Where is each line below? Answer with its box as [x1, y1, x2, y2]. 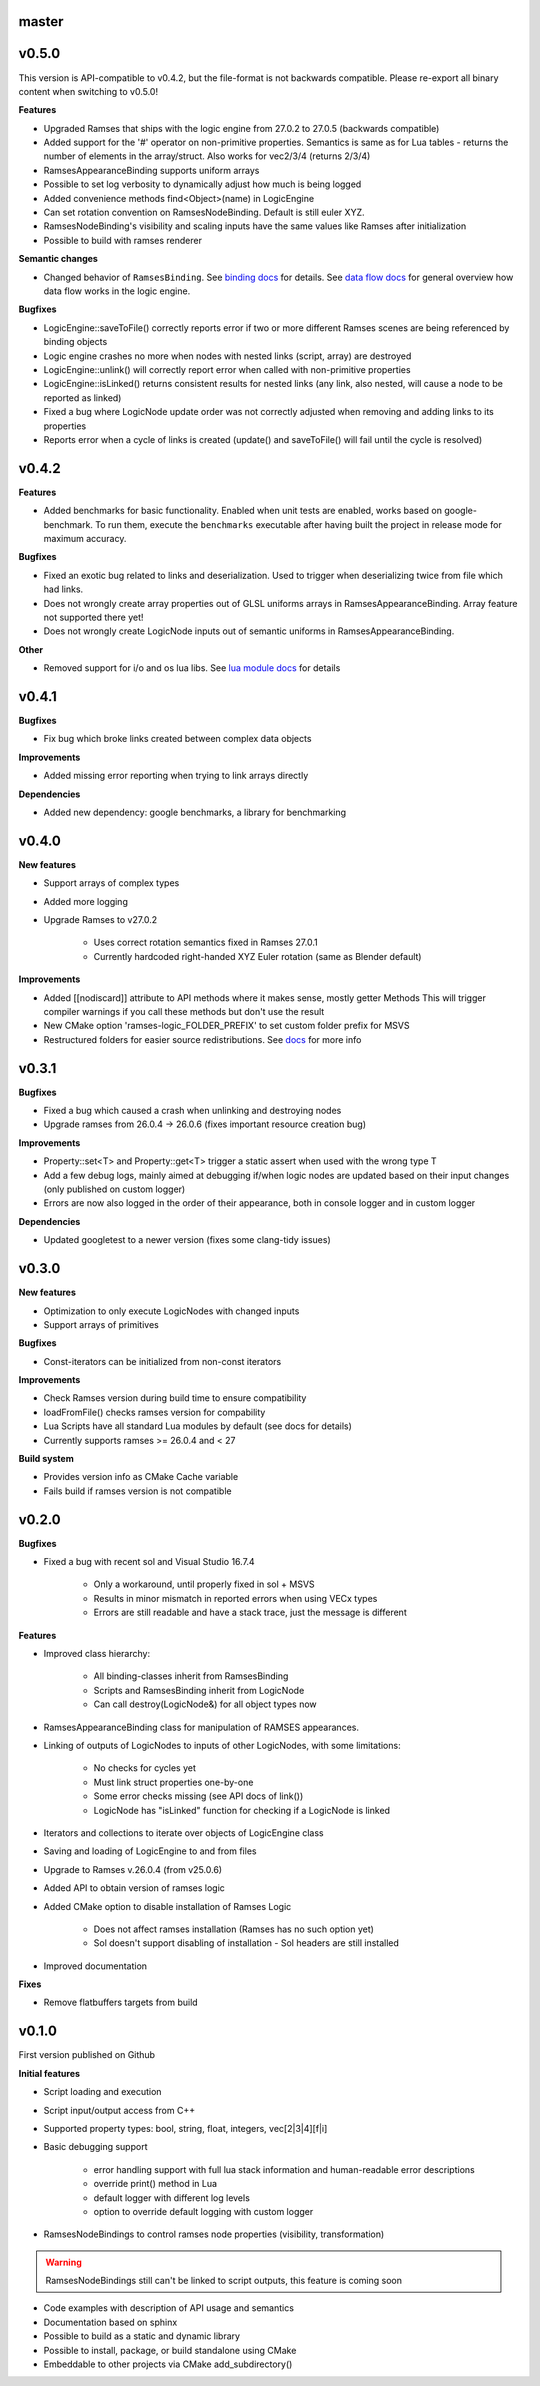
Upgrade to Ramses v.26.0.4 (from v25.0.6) [43, 1863, 223, 1875]
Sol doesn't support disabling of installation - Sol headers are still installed [93, 1937, 400, 1949]
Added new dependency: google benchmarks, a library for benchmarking [43, 806, 347, 818]
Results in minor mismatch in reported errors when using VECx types [93, 1592, 378, 1604]
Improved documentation [43, 1960, 148, 1972]
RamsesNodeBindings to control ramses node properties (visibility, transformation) [43, 2228, 385, 2240]
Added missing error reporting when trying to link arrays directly [43, 770, 309, 782]
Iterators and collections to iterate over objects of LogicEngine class [43, 1826, 324, 1839]
